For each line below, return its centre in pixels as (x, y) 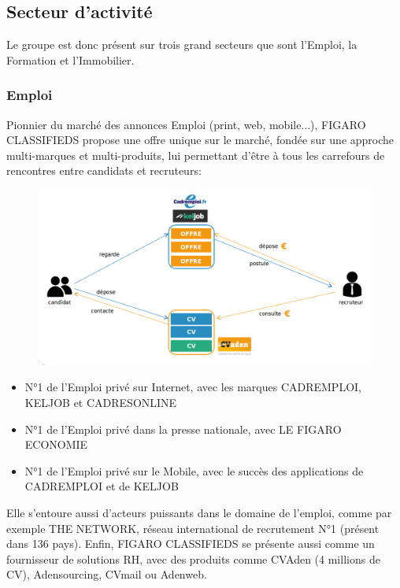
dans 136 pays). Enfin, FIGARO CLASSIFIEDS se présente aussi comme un (191, 544)
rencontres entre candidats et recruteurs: (104, 170)
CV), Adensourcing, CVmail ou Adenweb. (107, 574)
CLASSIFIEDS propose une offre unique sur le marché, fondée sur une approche (200, 140)
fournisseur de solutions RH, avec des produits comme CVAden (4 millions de (193, 558)
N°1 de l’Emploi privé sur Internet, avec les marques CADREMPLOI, (193, 387)
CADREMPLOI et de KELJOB (102, 486)
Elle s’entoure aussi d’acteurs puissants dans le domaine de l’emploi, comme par (199, 512)
